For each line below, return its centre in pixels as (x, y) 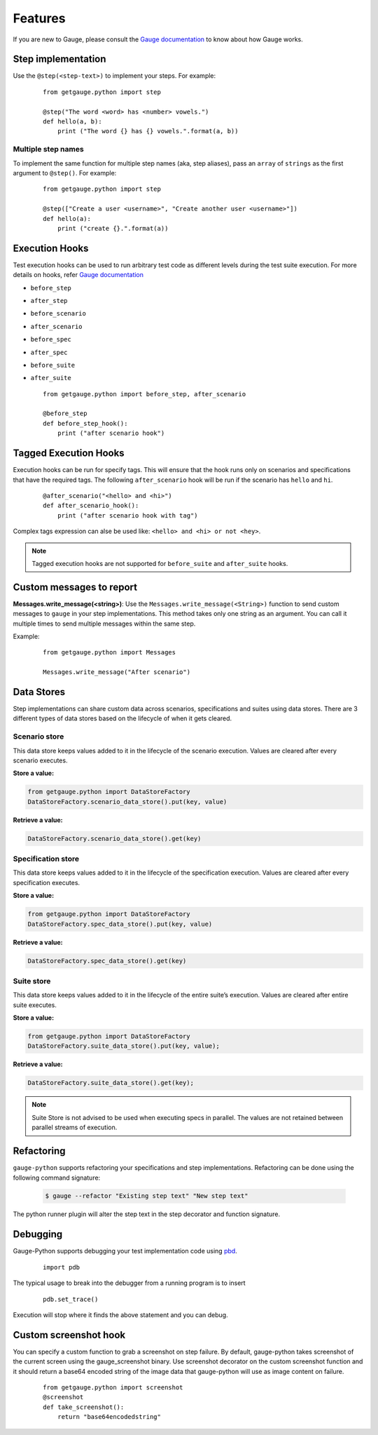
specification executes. (47, 882)
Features (39, 18)
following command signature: (57, 1178)
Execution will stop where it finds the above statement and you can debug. (120, 1314)
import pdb (62, 1267)
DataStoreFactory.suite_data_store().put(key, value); (124, 1046)
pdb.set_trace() (71, 1299)
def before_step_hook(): (85, 423)
